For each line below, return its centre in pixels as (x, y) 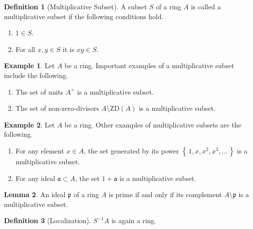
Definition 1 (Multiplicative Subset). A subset (76, 6)
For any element (40, 150)
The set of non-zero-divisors (57, 108)
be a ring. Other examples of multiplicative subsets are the (153, 124)
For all (25, 49)
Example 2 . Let (29, 124)
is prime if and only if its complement (165, 194)
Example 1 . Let (29, 65)
